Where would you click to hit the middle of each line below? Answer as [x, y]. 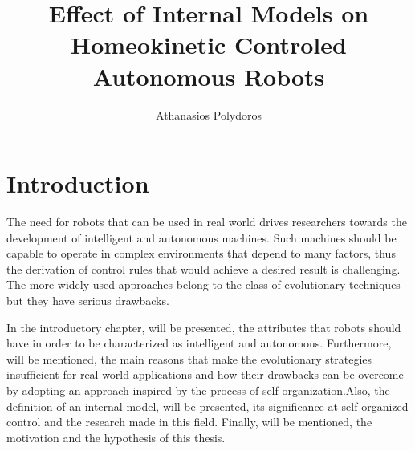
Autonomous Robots [209, 76]
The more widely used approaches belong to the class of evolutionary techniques [203, 284]
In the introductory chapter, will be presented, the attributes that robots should [204, 327]
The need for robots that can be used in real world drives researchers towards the [207, 222]
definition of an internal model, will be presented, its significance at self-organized [207, 406]
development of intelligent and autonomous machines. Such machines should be [201, 237]
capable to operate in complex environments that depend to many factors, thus [201, 253]
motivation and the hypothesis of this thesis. [116, 437]
